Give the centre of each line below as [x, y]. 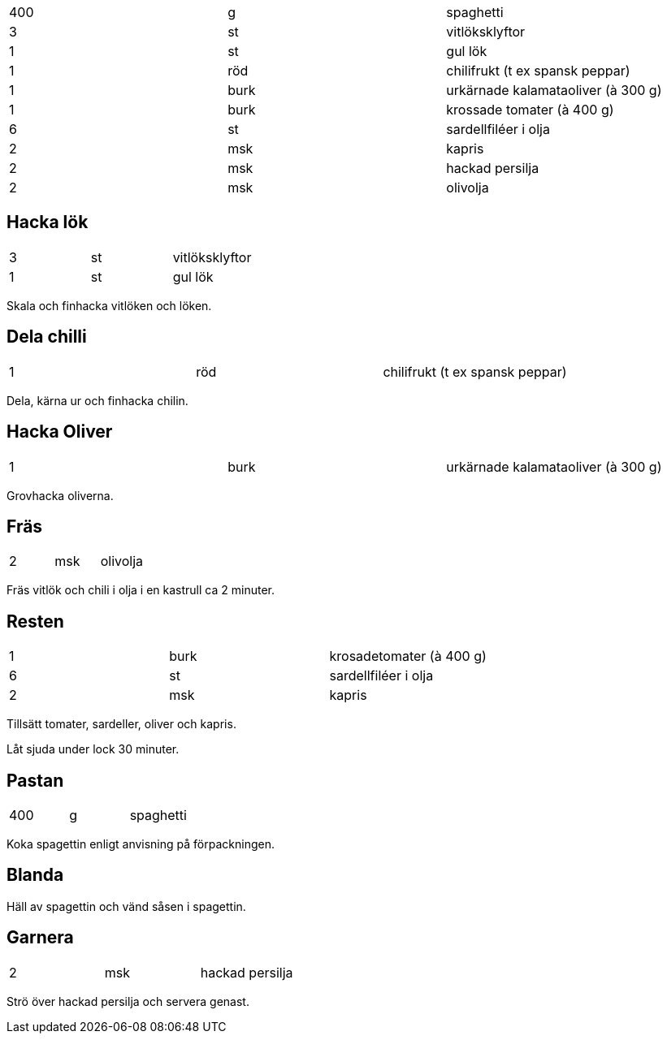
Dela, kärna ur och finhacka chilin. [97, 400]
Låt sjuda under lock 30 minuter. [93, 749]
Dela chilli [47, 337]
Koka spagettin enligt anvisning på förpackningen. [141, 844]
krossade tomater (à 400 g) [530, 110]
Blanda [35, 875]
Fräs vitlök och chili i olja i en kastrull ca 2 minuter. [141, 590]
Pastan [35, 780]
